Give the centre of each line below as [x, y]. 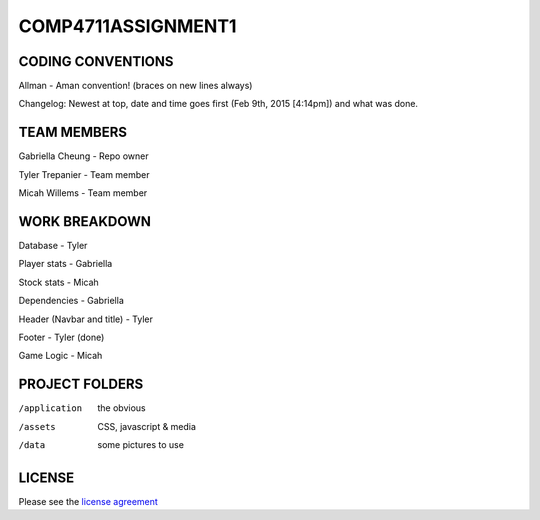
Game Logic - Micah [60, 356]
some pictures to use [141, 445]
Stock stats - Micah [58, 282]
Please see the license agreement [88, 501]
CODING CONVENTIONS [96, 61]
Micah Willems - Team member [83, 193]
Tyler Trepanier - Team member [84, 174]
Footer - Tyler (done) [61, 337]
